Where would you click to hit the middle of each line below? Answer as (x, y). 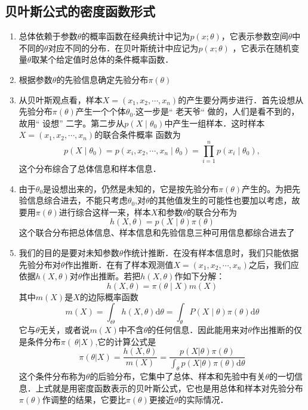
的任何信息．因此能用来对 (198, 330)
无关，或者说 (65, 330)
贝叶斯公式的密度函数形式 (80, 11)
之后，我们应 (274, 264)
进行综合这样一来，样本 (105, 212)
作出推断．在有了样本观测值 (119, 264)
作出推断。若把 (111, 276)
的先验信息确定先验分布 (102, 79)
